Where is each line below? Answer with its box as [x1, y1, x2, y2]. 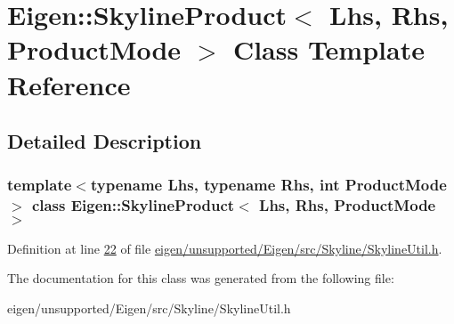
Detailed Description [7, 127, 202, 155]
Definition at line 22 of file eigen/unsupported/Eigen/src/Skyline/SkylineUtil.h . [7, 239, 442, 257]
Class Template [232, 31, 425, 68]
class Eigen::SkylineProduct [31, 194, 235, 216]
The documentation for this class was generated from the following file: [7, 269, 394, 288]
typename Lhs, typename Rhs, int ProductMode [90, 174, 447, 196]
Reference [7, 66, 131, 102]
